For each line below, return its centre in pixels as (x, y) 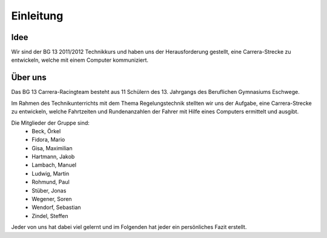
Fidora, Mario (48, 140)
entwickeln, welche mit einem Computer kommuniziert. (80, 60)
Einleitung (37, 16)
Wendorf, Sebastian (56, 207)
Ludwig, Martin (51, 173)
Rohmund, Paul (51, 182)
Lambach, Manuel (54, 165)
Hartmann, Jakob (53, 157)
